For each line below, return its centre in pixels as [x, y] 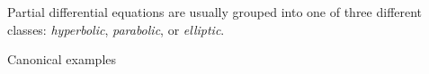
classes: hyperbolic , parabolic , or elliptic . [116, 29]
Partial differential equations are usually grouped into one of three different [215, 12]
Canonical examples [62, 59]
